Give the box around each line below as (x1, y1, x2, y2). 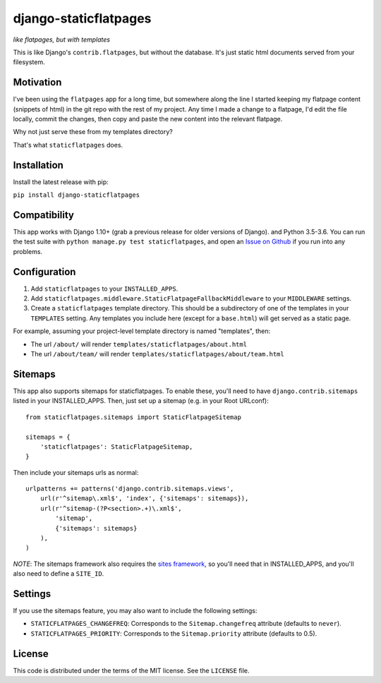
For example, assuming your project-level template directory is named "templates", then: (13, 327, 271, 335)
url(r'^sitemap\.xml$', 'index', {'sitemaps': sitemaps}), (40, 495, 249, 502)
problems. (13, 247, 42, 255)
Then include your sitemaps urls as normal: (13, 468, 139, 476)
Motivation (13, 76, 62, 88)
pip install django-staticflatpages (13, 191, 140, 199)
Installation (13, 159, 64, 171)
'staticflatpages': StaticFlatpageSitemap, (40, 442, 193, 451)
